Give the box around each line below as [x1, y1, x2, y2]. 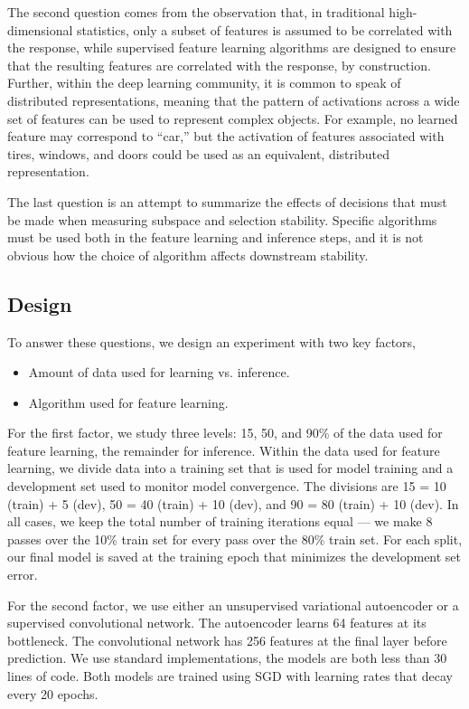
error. [7, 565, 38, 584]
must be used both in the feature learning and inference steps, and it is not [7, 228, 424, 247]
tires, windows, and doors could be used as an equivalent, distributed [7, 144, 389, 163]
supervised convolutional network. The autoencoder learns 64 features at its [7, 613, 427, 632]
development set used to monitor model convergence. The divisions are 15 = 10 [7, 477, 446, 496]
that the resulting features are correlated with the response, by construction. [7, 55, 431, 74]
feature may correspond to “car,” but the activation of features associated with [7, 127, 445, 146]
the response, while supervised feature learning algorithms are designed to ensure [7, 38, 456, 57]
